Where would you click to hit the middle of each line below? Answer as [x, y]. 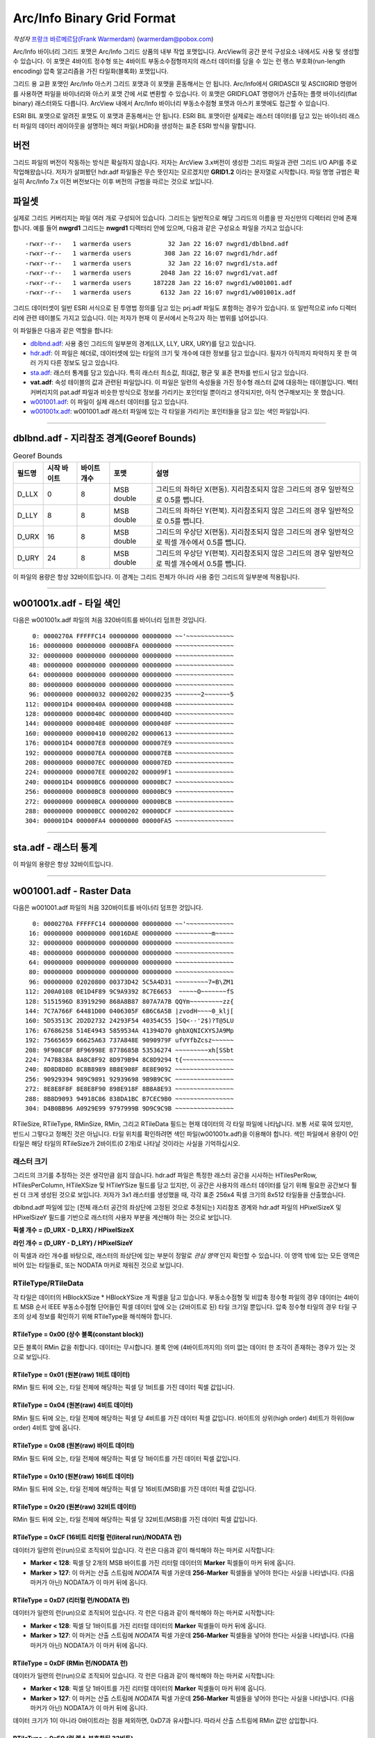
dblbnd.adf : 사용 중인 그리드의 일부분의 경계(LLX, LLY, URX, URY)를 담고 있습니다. [143, 343]
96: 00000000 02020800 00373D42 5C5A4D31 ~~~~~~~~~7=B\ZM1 [131, 982]
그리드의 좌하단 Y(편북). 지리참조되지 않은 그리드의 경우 [241, 510]
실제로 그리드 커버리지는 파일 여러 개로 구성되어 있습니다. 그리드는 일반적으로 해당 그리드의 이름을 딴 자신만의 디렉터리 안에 [178, 218]
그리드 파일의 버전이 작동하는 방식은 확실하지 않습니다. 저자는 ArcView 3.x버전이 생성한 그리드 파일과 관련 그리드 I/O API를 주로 [185, 162]
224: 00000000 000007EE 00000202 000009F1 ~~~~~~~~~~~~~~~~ [130, 772]
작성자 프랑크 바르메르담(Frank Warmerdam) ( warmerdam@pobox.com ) [113, 39]
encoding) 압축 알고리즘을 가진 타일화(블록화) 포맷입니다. [91, 71]
